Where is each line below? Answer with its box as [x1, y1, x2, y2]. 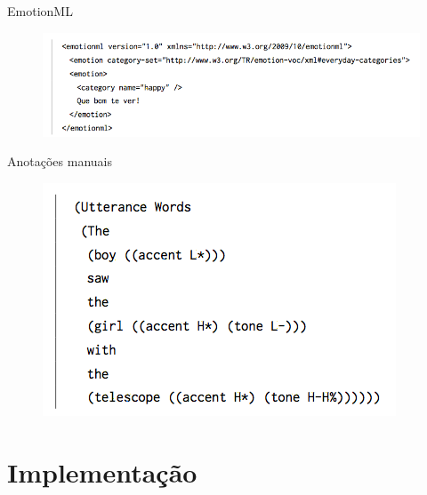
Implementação [7, 453, 197, 490]
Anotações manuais [7, 152, 112, 171]
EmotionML [7, 2, 73, 20]
